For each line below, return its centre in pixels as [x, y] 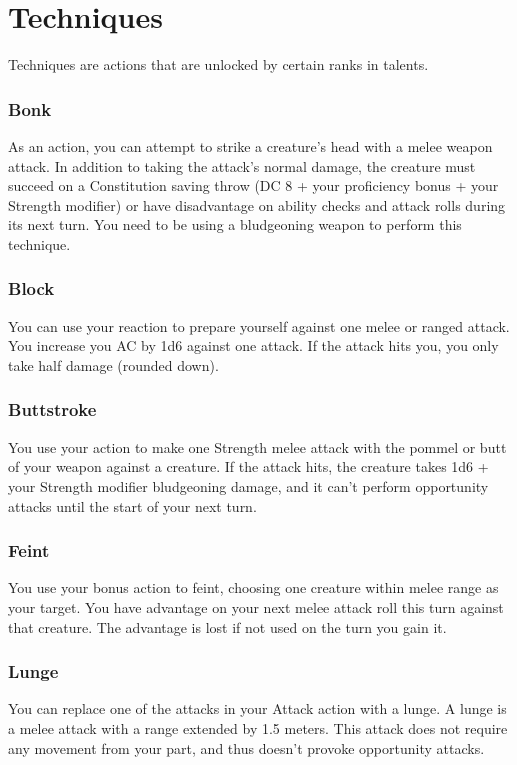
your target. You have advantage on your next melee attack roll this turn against [256, 606]
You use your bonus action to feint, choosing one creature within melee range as [253, 587]
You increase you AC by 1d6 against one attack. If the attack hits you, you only [253, 345]
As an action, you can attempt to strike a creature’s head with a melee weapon [250, 145]
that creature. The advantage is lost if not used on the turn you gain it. [227, 626]
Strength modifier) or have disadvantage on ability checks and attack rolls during [257, 204]
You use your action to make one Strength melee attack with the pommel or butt [257, 446]
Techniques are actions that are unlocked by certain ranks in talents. [218, 64]
